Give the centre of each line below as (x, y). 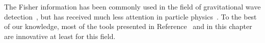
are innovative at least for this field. (60, 36)
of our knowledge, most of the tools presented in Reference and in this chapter (128, 26)
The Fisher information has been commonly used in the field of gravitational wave (132, 6)
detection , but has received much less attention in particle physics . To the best (130, 16)
